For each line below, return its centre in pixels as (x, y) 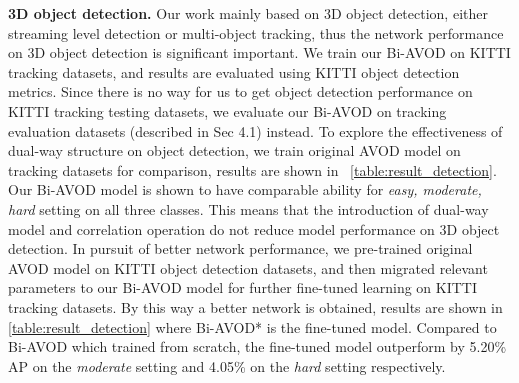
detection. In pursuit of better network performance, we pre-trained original (240, 248)
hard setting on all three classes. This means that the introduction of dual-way (248, 208)
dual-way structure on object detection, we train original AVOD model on (234, 150)
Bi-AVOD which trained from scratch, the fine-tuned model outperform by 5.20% (257, 346)
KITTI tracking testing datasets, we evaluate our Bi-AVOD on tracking (227, 110)
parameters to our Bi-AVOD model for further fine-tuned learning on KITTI (242, 287)
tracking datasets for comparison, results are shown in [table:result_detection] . (252, 169)
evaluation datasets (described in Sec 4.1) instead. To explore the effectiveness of (255, 130)
